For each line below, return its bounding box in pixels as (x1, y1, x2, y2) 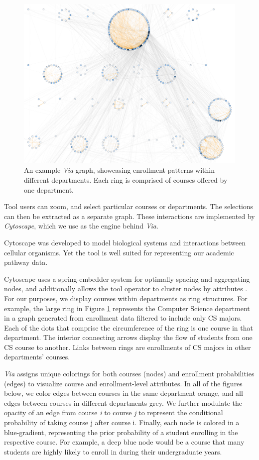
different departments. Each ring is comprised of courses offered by (24, 174, 228, 185)
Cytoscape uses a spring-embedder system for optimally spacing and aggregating (4, 273, 250, 284)
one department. (24, 184, 74, 195)
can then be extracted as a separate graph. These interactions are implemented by (4, 211, 255, 221)
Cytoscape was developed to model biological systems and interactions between (4, 237, 246, 247)
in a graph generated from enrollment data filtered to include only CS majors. (4, 313, 242, 323)
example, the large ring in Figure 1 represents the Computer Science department (4, 303, 250, 313)
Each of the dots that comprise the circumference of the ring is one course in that (4, 322, 253, 333)
